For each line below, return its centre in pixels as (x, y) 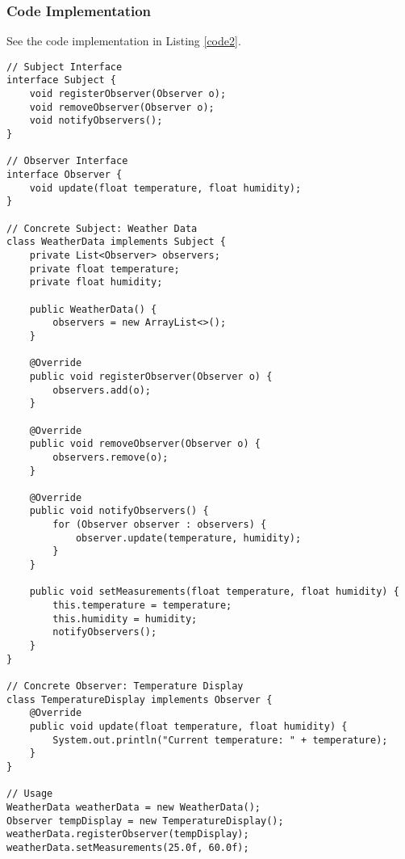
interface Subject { (62, 80)
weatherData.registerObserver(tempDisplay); (128, 834)
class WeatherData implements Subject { (117, 242)
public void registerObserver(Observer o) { (151, 376)
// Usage (30, 794)
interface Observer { (65, 175)
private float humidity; (96, 282)
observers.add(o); (102, 390)
